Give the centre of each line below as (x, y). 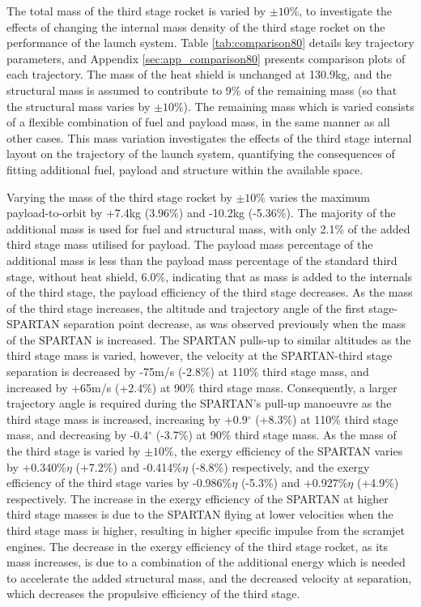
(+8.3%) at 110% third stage (327, 419)
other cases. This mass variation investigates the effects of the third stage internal (209, 137)
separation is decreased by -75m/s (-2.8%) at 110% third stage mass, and (188, 372)
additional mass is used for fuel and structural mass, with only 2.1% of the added (208, 228)
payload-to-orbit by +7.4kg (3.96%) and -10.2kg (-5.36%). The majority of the (201, 213)
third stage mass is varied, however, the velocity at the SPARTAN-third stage (200, 355)
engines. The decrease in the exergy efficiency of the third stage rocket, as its (198, 546)
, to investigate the (346, 11)
